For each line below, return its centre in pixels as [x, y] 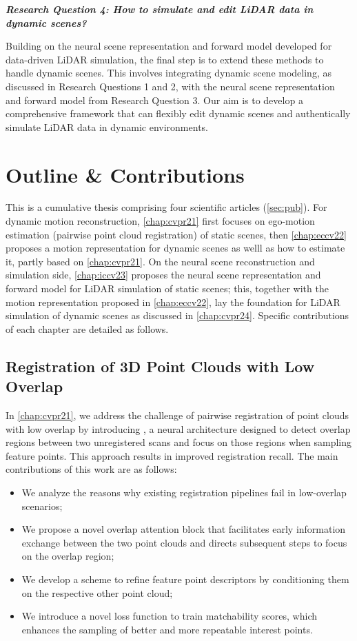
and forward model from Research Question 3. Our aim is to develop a [154, 100]
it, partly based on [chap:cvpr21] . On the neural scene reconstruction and [160, 261]
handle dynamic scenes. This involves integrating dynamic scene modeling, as [169, 73]
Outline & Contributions [125, 174]
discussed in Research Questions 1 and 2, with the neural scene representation [170, 86]
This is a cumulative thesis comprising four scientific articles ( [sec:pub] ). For [166, 207]
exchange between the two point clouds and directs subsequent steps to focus [184, 542]
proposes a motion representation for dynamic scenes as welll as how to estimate [175, 248]
